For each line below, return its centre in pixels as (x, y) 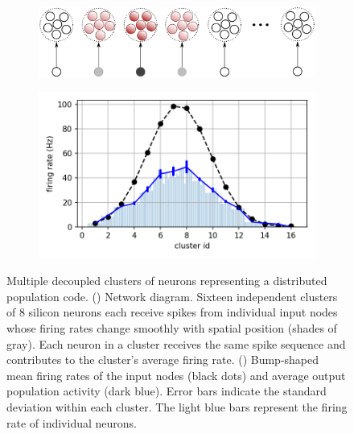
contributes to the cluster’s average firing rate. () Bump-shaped (163, 360)
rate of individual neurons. (72, 422)
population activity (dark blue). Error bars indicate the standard (167, 391)
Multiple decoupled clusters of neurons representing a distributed (167, 281)
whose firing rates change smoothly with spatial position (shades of (172, 328)
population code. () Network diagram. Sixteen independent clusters (172, 296)
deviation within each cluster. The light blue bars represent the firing (177, 407)
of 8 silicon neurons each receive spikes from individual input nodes (172, 312)
